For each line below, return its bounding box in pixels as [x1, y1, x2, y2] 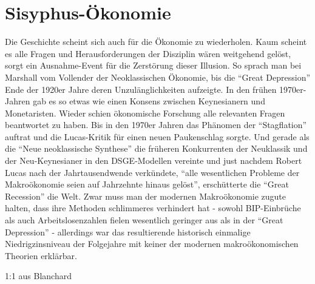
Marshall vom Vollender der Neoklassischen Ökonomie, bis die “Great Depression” [5, 70, 311, 83]
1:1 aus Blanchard [5, 269, 72, 282]
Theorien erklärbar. [5, 249, 77, 262]
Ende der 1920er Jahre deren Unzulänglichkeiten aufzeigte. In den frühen [5, 83, 277, 95]
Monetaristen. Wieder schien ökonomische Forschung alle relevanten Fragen [5, 106, 285, 119]
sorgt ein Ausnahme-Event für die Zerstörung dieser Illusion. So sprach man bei [5, 59, 302, 72]
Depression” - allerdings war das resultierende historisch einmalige [5, 225, 251, 238]
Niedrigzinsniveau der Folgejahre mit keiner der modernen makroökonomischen [5, 237, 299, 250]
